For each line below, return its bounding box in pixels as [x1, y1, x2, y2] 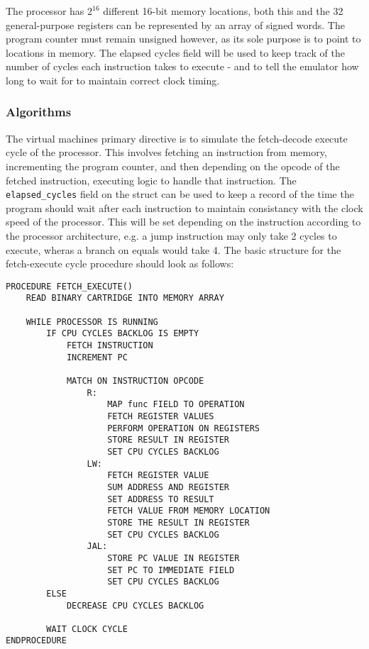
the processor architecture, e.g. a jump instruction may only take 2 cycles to [6, 228, 337, 243]
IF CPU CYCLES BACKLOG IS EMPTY [46, 328, 199, 339]
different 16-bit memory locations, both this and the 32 [103, 4, 343, 18]
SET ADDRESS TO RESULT [107, 494, 214, 504]
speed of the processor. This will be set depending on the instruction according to [6, 214, 361, 229]
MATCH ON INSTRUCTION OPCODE [66, 376, 204, 387]
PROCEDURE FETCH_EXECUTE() [6, 281, 133, 292]
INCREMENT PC [66, 352, 128, 362]
